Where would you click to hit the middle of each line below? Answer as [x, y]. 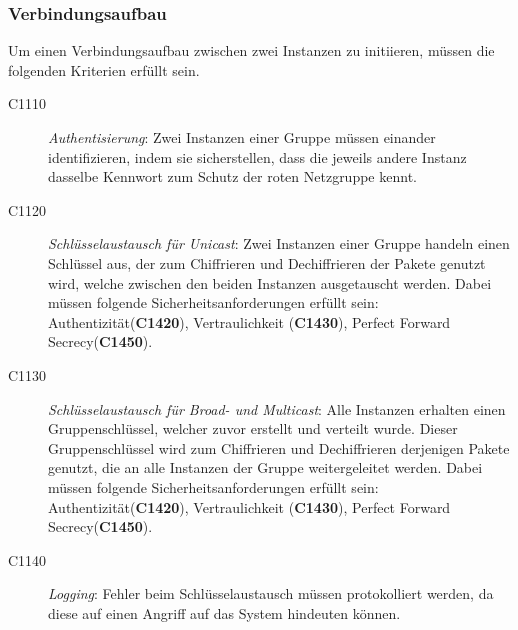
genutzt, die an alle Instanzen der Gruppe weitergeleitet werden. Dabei [265, 467]
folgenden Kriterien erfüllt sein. [104, 69]
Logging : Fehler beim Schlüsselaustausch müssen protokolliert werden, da [271, 593]
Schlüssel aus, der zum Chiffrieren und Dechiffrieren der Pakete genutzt [267, 262]
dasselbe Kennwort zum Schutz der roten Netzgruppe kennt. [232, 176]
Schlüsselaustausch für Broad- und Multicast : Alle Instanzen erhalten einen [277, 408]
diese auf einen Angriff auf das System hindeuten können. [224, 612]
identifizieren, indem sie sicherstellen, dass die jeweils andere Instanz [257, 156]
